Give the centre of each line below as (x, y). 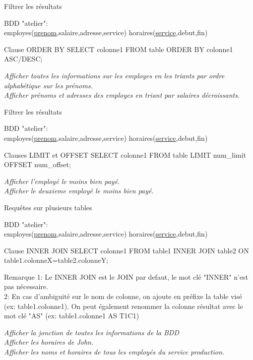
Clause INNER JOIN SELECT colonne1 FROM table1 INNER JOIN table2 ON (126, 250)
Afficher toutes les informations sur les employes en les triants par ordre (114, 75)
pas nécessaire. (26, 286)
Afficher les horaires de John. (49, 342)
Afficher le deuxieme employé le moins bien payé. (79, 191)
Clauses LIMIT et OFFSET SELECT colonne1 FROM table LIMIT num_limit (125, 154)
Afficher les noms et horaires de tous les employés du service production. (114, 352)
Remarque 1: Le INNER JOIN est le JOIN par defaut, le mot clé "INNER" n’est (126, 276)
